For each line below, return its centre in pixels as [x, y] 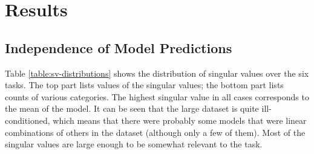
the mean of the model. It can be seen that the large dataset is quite [132, 108]
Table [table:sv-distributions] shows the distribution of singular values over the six [157, 73]
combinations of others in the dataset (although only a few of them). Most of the [155, 132]
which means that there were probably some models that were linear [180, 120]
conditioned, [28, 120]
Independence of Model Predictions [119, 47]
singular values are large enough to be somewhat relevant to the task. [134, 144]
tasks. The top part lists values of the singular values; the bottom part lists [144, 85]
